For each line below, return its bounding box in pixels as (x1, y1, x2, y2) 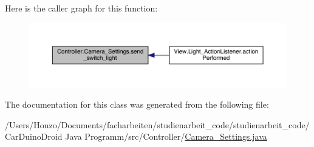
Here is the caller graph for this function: (5, 2, 158, 14)
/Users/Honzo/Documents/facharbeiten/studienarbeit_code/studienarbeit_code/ (5, 118, 310, 131)
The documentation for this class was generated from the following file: (5, 98, 269, 111)
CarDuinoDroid (5, 130, 63, 143)
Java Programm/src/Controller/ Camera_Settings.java (65, 130, 267, 143)
